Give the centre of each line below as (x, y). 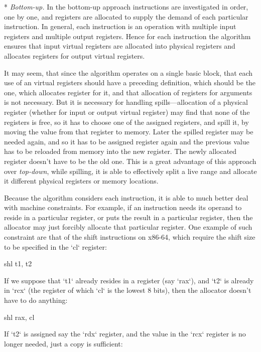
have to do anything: (36, 300)
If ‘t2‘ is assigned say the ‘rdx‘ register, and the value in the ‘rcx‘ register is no (125, 334)
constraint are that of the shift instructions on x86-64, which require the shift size (130, 237)
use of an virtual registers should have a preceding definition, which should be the (130, 82)
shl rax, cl (19, 317)
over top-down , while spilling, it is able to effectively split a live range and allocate (130, 171)
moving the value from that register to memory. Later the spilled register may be (129, 132)
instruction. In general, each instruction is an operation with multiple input (120, 26)
